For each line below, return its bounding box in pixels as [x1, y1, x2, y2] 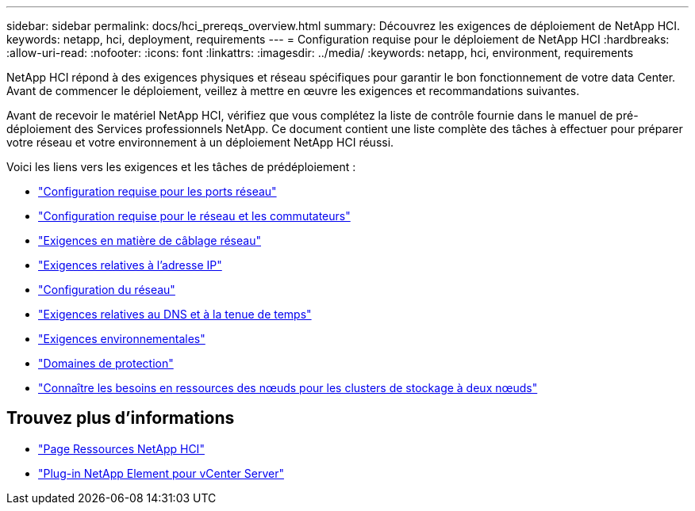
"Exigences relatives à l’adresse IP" [38, 258, 222, 272]
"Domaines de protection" [38, 357, 174, 370]
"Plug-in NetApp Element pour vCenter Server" [38, 466, 284, 480]
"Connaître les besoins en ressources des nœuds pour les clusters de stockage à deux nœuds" [38, 381, 538, 395]
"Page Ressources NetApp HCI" [38, 441, 205, 456]
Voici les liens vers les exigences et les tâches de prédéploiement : [6, 160, 356, 174]
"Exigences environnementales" [38, 332, 205, 345]
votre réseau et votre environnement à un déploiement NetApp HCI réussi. [6, 135, 394, 149]
